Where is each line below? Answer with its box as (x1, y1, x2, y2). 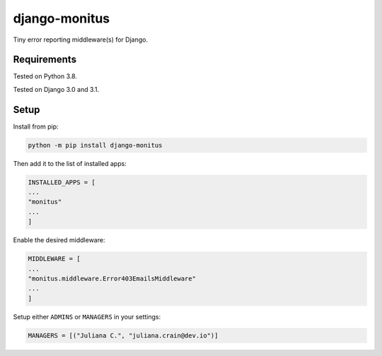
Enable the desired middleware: (13, 236, 105, 244)
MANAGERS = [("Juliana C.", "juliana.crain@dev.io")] (28, 331, 219, 339)
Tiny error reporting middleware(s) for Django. (13, 35, 149, 44)
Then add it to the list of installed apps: (13, 159, 127, 167)
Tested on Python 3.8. (13, 72, 78, 81)
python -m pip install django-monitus (28, 141, 163, 149)
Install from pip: (13, 122, 59, 131)
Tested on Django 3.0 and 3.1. (13, 85, 100, 93)
